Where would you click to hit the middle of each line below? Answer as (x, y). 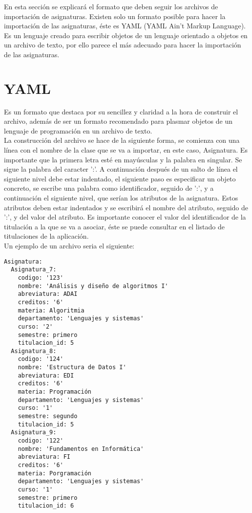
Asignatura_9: (34, 433)
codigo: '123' (41, 278)
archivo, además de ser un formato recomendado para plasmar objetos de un (118, 121)
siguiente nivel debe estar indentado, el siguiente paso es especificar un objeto (120, 178)
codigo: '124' (41, 359)
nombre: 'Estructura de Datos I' (72, 368)
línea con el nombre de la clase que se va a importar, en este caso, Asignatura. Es (126, 150)
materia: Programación (54, 392)
